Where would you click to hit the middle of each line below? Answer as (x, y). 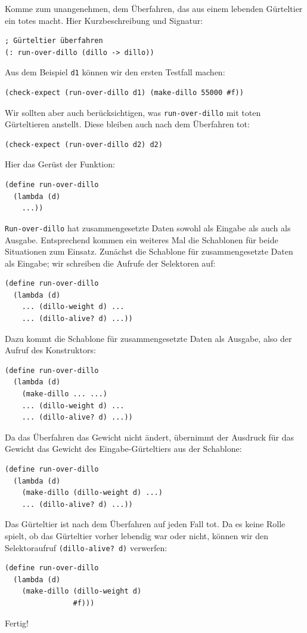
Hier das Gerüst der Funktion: (60, 164)
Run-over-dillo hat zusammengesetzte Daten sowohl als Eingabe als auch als (148, 227)
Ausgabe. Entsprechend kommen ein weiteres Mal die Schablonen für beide (142, 239)
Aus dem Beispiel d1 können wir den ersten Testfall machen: (115, 72)
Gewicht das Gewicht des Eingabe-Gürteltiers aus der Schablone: (123, 449)
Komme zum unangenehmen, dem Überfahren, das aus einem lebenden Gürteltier (154, 8)
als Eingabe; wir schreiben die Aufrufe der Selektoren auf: (110, 263)
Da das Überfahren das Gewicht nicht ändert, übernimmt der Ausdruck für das (150, 437)
